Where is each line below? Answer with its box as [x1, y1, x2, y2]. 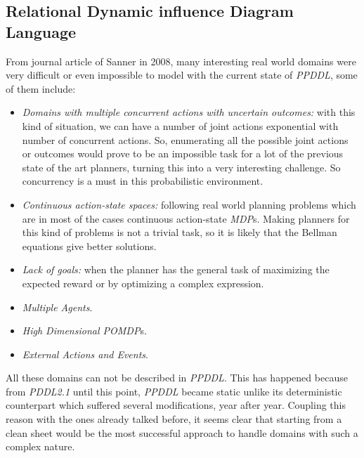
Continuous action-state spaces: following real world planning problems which [22, 197, 356, 211]
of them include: [6, 81, 76, 96]
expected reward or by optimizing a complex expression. [22, 275, 264, 290]
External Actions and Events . [22, 346, 148, 361]
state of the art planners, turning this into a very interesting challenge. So [22, 159, 341, 174]
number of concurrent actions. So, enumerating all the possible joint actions [22, 132, 349, 147]
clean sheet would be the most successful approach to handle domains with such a [6, 425, 358, 440]
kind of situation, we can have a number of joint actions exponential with [22, 118, 339, 133]
